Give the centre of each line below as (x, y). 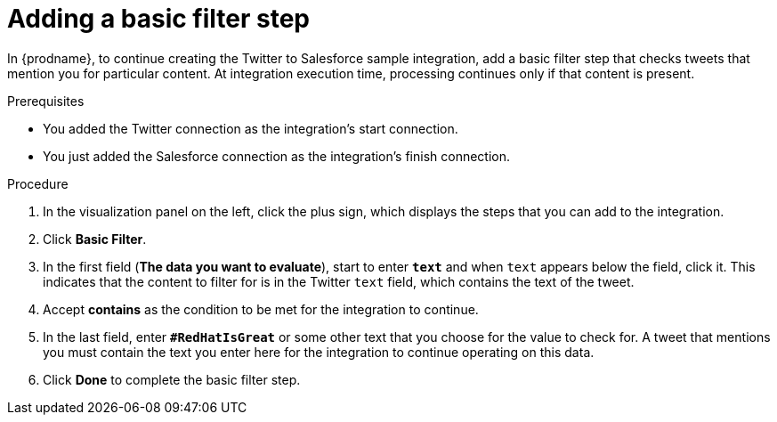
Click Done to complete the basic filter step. (172, 379)
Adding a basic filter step (158, 19)
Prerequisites (46, 101)
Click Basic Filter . (95, 239)
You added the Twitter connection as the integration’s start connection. (251, 128)
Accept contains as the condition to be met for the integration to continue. (261, 309)
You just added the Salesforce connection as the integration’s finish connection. (277, 156)
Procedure (38, 183)
